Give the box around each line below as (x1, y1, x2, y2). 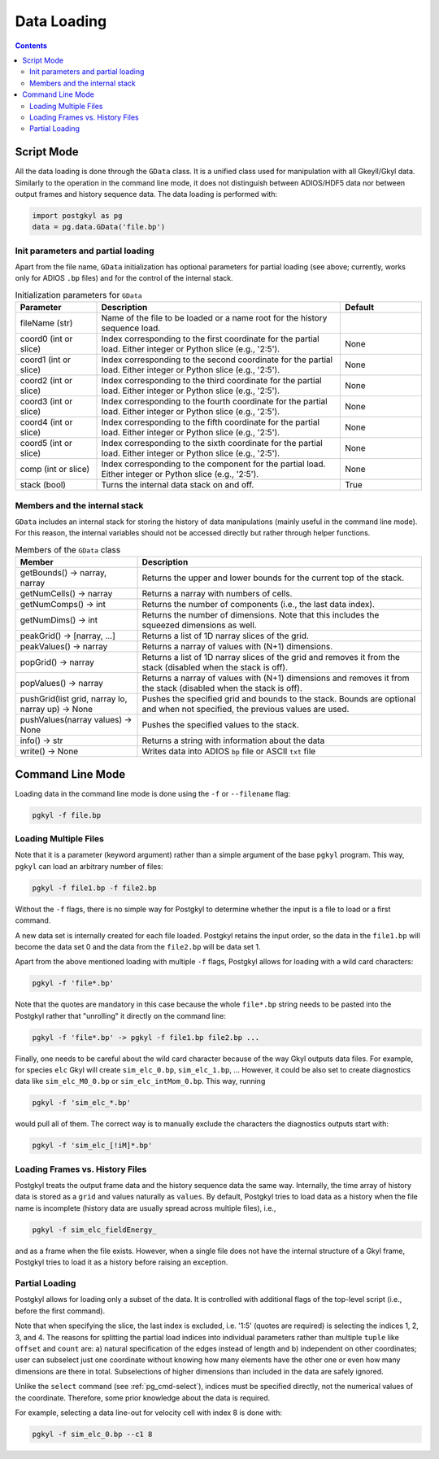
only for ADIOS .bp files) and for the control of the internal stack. (15, 273, 233, 283)
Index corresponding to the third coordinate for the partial (101, 375, 322, 387)
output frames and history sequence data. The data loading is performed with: (15, 189, 278, 199)
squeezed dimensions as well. (141, 619, 257, 631)
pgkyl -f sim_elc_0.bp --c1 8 (32, 1429, 153, 1439)
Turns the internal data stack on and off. (101, 479, 254, 491)
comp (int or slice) (20, 464, 90, 475)
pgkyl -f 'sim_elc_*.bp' (32, 1099, 132, 1107)
